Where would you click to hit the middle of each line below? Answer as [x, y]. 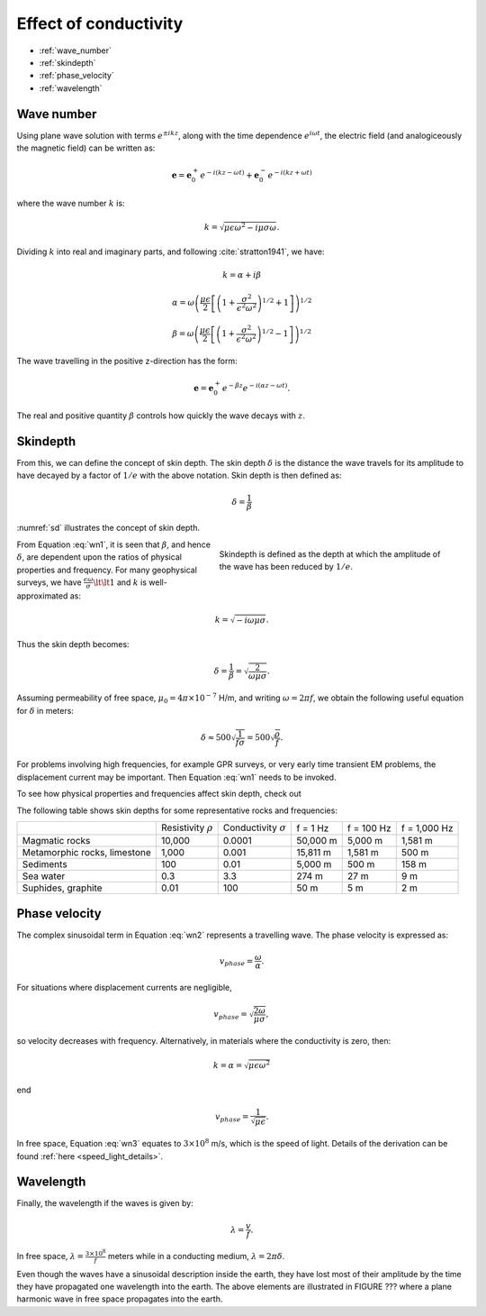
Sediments [45, 864]
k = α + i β [242, 274]
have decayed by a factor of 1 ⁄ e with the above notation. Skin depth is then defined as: [179, 475]
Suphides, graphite [62, 888]
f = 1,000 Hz [427, 828]
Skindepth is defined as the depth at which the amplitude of [330, 553]
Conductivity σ [255, 827]
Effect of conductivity [100, 23]
